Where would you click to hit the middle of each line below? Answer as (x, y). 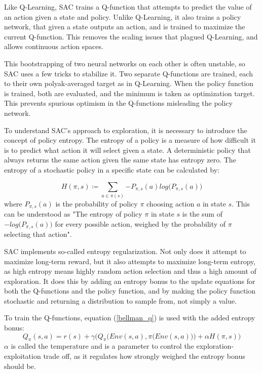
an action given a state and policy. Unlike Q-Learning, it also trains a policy (123, 16)
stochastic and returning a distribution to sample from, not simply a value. (121, 300)
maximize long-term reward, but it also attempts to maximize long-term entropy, (130, 261)
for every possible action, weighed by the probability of (140, 223)
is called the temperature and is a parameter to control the (102, 346)
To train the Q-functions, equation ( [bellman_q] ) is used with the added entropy (130, 318)
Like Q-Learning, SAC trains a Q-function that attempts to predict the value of (128, 7)
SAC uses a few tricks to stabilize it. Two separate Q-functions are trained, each (128, 73)
